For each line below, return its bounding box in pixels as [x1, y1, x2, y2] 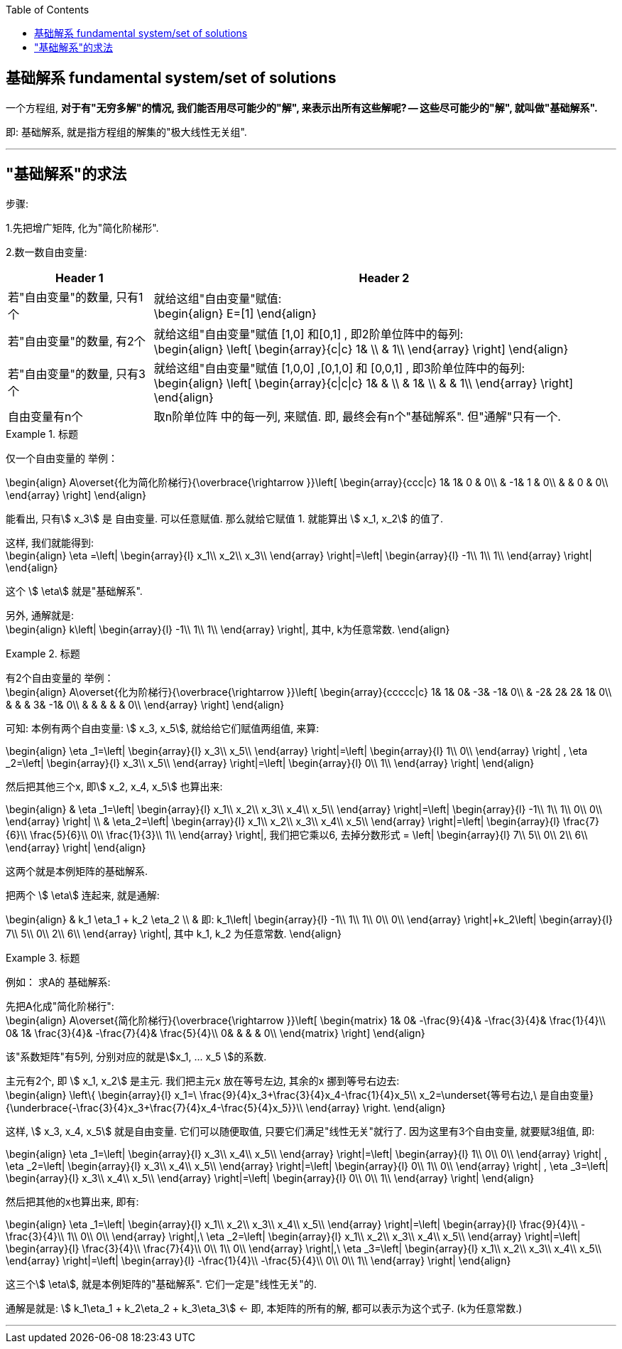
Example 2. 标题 [6, 647, 80, 660]
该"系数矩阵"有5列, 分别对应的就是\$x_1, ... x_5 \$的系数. [6, 1050, 267, 1063]
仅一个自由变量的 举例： [6, 451, 118, 464]
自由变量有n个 [8, 409, 83, 424]
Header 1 [55, 270, 104, 285]
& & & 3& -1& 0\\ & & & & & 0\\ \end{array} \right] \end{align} [6, 698, 285, 711]
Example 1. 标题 [6, 427, 78, 440]
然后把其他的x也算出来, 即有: [6, 1195, 139, 1208]
